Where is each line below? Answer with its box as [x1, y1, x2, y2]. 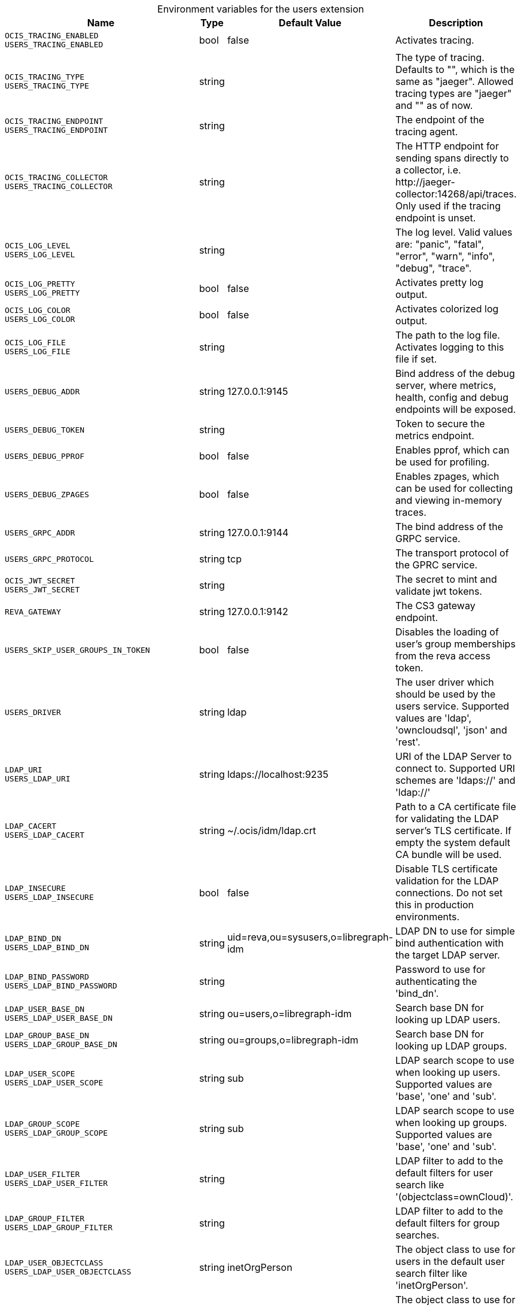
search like [395, 1179, 444, 1191]
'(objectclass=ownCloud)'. [395, 1191, 513, 1203]
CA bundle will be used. [395, 848, 502, 860]
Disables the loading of [395, 626, 499, 638]
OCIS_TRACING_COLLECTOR [5, 173, 108, 182]
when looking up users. [395, 1066, 501, 1078]
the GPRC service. [395, 559, 478, 571]
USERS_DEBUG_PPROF [5, 451, 85, 461]
